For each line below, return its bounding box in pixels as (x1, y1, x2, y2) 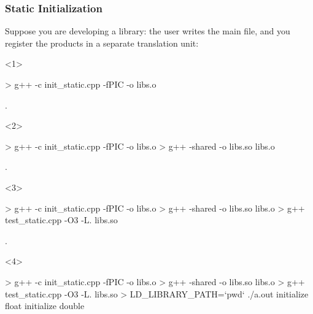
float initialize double (5, 299, 85, 312)
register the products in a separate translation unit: (5, 36, 199, 49)
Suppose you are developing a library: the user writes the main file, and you (5, 25, 290, 37)
